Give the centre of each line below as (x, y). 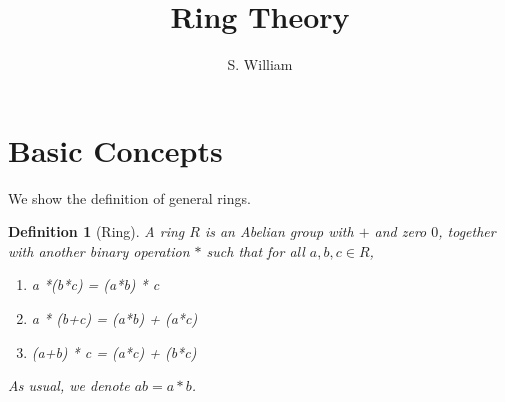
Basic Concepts (115, 149)
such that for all (255, 250)
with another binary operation (99, 250)
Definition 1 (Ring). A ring (96, 231)
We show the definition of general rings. (129, 197)
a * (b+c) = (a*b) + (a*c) (114, 318)
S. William (260, 64)
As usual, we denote (69, 385)
